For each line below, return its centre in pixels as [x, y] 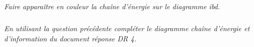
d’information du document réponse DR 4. [70, 38]
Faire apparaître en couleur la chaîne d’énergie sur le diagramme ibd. [112, 6]
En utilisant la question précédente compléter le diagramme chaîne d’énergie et [127, 28]
